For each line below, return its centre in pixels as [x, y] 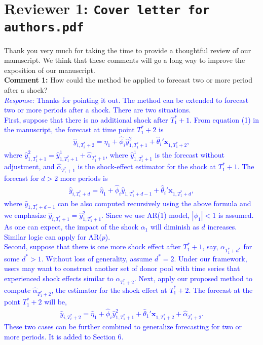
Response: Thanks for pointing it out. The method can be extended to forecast [126, 100]
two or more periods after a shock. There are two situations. [98, 110]
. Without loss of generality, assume [97, 258]
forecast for [22, 178]
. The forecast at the [221, 290]
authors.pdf [44, 27]
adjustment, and [29, 166]
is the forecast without [190, 154]
